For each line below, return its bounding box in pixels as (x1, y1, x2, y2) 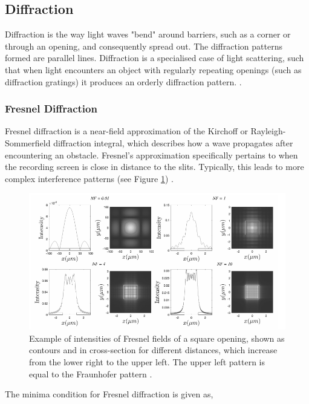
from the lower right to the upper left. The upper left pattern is (29, 356, 265, 368)
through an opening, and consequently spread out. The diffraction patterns (5, 39, 282, 52)
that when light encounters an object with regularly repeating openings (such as (5, 63, 302, 76)
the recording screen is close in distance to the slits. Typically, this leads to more (5, 160, 304, 173)
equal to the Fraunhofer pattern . (29, 367, 152, 380)
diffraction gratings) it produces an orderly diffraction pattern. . (5, 75, 242, 88)
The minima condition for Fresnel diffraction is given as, (5, 388, 213, 400)
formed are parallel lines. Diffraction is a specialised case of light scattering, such (5, 51, 304, 64)
